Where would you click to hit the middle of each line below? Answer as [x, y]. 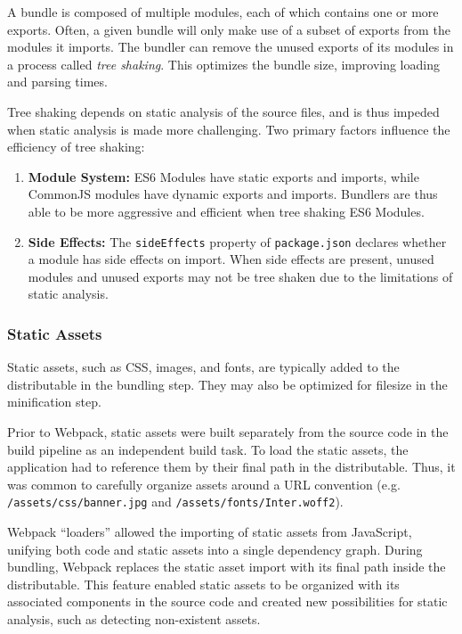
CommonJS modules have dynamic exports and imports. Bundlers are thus [233, 194]
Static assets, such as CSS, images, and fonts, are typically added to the [203, 367]
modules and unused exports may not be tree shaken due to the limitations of [240, 276]
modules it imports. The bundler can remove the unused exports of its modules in [231, 47]
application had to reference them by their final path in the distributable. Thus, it [231, 467]
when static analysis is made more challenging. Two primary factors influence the [229, 129]
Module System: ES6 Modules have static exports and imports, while [223, 176]
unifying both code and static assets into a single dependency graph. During [215, 549]
